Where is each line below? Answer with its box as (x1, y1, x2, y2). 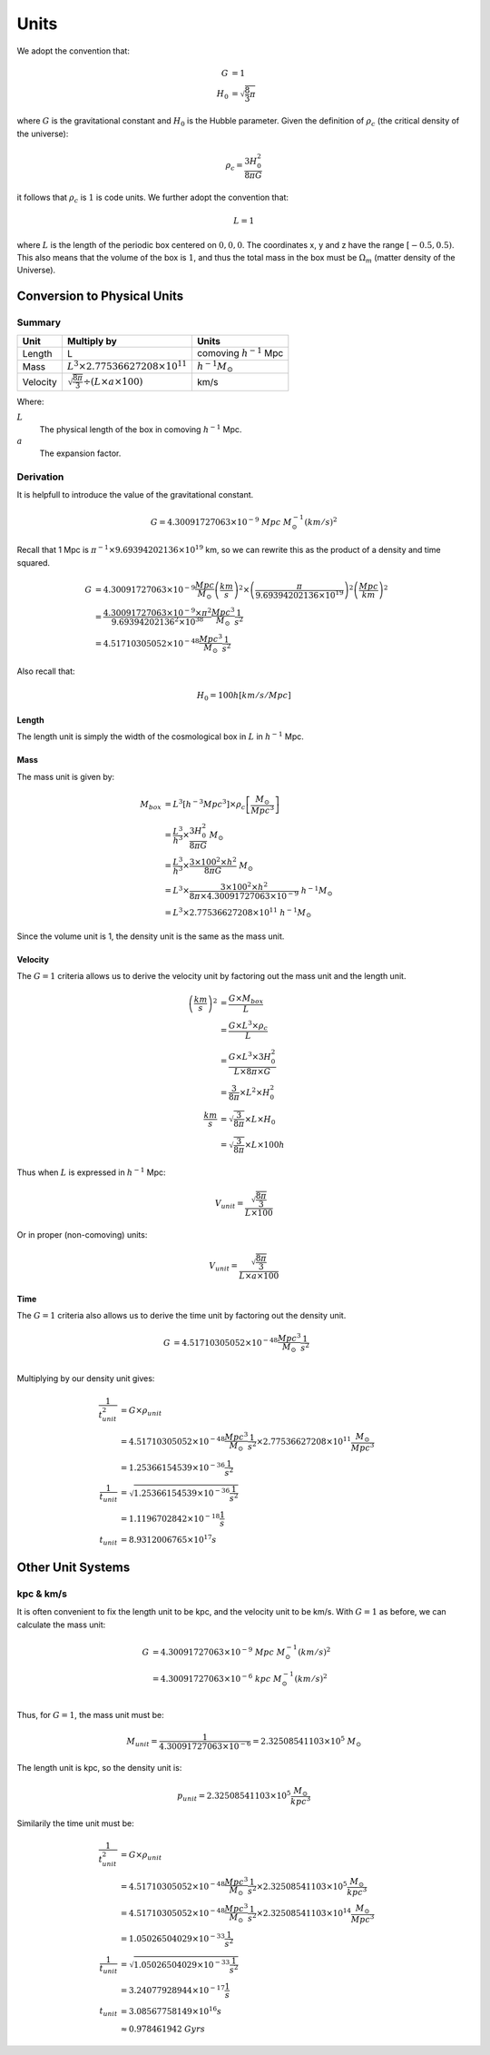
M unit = (126, 1735, 158, 1748)
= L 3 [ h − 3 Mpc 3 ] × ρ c (164, 797, 246, 812)
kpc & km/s (16, 1587, 68, 1600)
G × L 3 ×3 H (228, 1050, 271, 1062)
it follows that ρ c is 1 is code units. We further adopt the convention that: (16, 192, 289, 204)
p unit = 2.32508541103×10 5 (177, 1789, 291, 1803)
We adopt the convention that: (16, 45, 131, 56)
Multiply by (66, 334, 117, 347)
